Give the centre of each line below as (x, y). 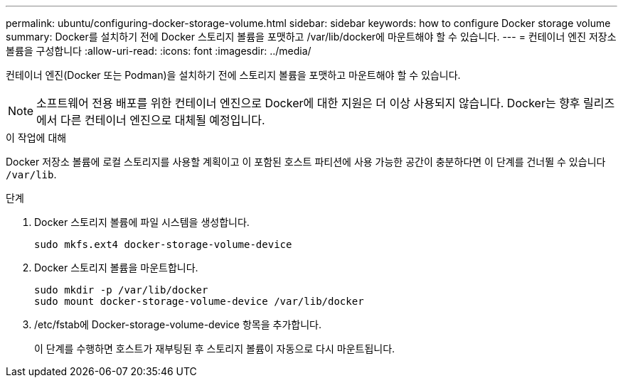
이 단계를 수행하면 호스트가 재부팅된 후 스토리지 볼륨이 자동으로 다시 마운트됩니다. (215, 349)
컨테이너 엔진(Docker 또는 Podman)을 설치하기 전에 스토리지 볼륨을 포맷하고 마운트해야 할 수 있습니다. (233, 75)
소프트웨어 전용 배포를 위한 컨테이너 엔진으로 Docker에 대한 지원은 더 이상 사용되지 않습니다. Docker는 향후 (308, 103)
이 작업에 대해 (36, 137)
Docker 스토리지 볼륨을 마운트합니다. (116, 268)
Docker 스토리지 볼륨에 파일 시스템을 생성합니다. (142, 222)
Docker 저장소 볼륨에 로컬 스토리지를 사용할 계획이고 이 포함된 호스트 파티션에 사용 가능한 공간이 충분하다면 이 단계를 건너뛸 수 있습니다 (306, 162)
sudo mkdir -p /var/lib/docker (121, 290)
